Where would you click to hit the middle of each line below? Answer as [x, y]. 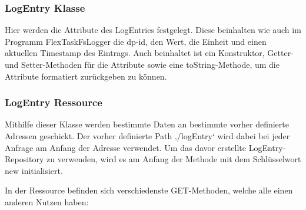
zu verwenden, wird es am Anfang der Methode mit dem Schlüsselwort [174, 159]
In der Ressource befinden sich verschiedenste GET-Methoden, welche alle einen [149, 190]
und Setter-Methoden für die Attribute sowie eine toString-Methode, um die [142, 64]
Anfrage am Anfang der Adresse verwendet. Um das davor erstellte [126, 147]
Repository [24, 159]
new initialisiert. [34, 170]
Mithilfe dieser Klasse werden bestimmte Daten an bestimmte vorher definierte [147, 124]
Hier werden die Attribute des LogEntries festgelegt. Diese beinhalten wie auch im [153, 30]
